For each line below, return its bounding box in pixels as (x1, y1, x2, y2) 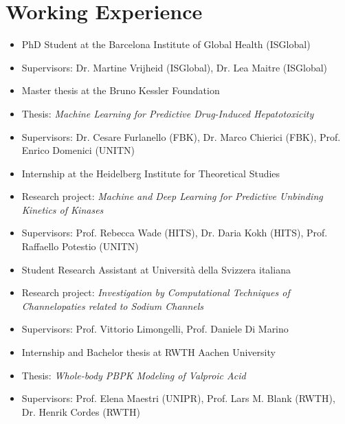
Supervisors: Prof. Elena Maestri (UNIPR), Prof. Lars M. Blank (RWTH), (21, 391, 335, 405)
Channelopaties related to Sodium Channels (21, 298, 204, 313)
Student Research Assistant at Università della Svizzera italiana (21, 262, 291, 276)
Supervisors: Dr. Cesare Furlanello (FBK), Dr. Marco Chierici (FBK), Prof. (21, 129, 341, 144)
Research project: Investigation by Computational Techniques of (21, 285, 290, 300)
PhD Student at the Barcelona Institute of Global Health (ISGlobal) (21, 37, 311, 52)
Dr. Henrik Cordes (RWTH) (21, 404, 140, 419)
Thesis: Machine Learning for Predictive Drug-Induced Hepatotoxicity (21, 106, 314, 120)
